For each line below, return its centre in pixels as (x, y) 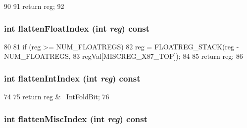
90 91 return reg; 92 (34, 6)
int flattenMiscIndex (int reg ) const (76, 118)
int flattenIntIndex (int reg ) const (72, 78)
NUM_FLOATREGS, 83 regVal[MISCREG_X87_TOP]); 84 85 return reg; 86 (123, 56)
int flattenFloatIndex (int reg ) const (77, 28)
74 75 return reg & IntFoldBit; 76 (57, 97)
